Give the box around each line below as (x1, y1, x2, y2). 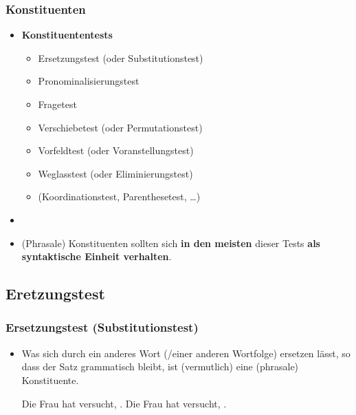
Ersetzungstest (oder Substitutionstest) (38, 50, 203, 65)
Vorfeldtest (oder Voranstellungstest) (38, 143, 194, 158)
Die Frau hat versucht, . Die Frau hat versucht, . (21, 396, 227, 410)
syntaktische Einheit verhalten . (21, 249, 172, 264)
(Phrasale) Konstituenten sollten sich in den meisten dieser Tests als (21, 235, 320, 250)
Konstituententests (21, 28, 113, 42)
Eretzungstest (5, 283, 105, 304)
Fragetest (38, 97, 77, 111)
